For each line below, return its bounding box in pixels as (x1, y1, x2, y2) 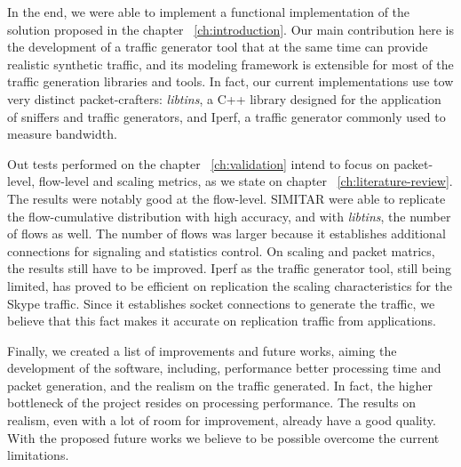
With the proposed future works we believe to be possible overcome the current (7, 428, 440, 447)
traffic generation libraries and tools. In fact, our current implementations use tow (7, 72, 454, 91)
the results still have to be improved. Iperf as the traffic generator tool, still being (7, 259, 451, 278)
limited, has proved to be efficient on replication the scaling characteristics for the (7, 276, 452, 294)
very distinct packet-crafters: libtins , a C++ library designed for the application (7, 89, 441, 108)
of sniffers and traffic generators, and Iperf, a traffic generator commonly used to (7, 107, 446, 125)
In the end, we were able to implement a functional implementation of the (7, 3, 410, 20)
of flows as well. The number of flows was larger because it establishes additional (7, 224, 446, 243)
